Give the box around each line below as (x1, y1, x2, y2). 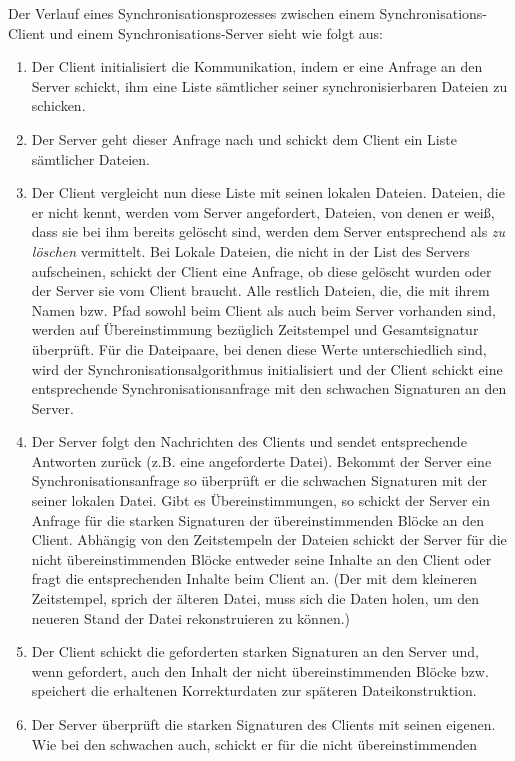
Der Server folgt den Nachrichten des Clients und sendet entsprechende (31, 431, 467, 452)
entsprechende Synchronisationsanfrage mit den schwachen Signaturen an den (31, 378, 507, 399)
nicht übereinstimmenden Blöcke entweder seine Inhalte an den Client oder (31, 548, 492, 569)
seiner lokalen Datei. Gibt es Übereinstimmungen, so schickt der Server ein (31, 490, 490, 511)
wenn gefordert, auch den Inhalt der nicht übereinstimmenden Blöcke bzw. (31, 660, 489, 681)
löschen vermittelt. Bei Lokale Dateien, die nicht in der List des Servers (31, 240, 470, 261)
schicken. (31, 95, 86, 116)
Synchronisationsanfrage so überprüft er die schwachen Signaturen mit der (31, 470, 488, 491)
